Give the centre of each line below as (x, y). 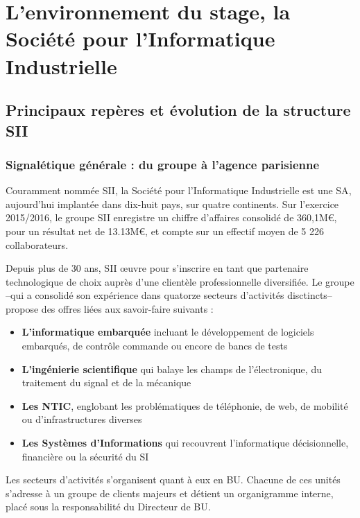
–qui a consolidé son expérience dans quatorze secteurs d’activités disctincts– (169, 295)
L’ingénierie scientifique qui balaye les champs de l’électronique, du (172, 369)
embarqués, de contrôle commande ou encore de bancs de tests (155, 346)
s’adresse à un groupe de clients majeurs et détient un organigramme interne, (170, 493)
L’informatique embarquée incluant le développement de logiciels (168, 332)
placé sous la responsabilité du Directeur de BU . (108, 507)
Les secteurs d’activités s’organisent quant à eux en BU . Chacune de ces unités (173, 480)
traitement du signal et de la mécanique (106, 382)
